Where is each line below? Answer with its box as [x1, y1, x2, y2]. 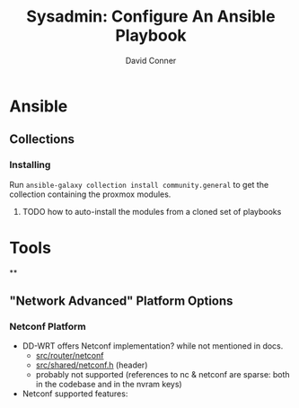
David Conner [125, 55, 177, 66]
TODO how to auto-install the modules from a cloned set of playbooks [22, 206, 282, 217]
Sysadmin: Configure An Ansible [26, 6, 276, 27]
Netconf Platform [9, 320, 87, 333]
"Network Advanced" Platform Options [9, 293, 233, 308]
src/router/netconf [35, 350, 104, 361]
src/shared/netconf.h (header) [35, 359, 148, 370]
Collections [9, 132, 75, 147]
